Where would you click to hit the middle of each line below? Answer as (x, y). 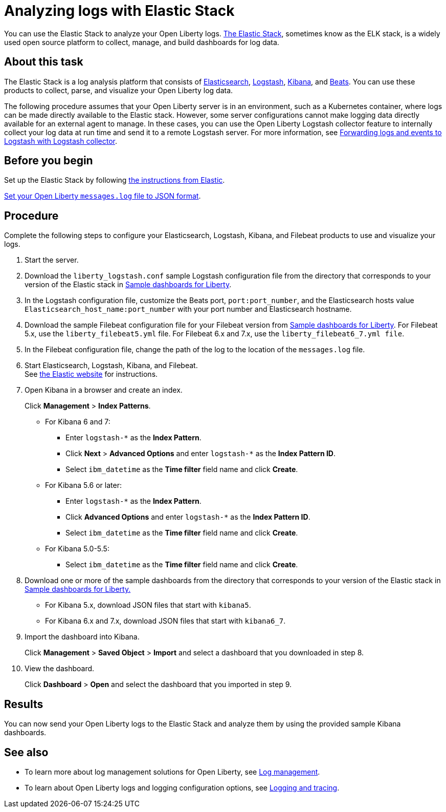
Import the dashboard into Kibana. (82, 637)
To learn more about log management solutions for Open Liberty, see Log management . (172, 772)
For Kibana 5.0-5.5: (77, 549)
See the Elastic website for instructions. (91, 374)
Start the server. (52, 260)
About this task (44, 62)
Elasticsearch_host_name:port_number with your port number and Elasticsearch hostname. (188, 309)
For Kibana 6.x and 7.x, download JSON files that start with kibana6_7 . (165, 621)
